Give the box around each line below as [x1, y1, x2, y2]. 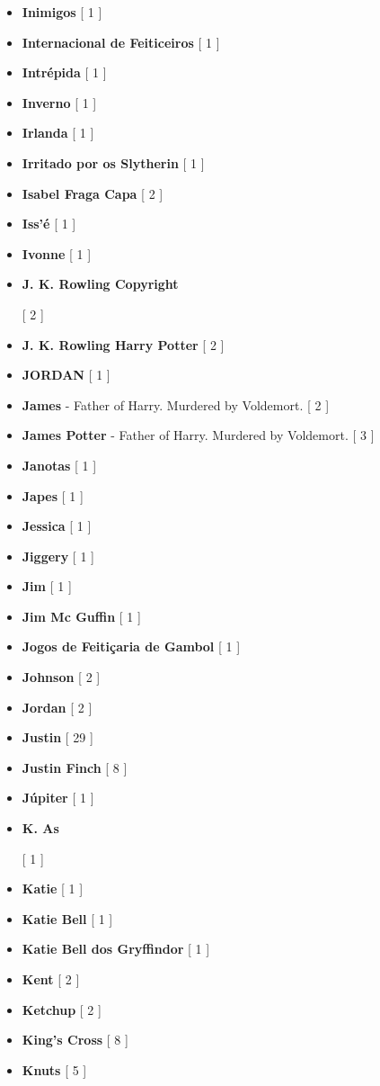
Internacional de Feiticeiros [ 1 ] [22, 32, 220, 51]
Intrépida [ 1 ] [22, 63, 107, 82]
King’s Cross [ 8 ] [22, 1030, 128, 1049]
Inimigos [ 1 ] [22, 3, 102, 21]
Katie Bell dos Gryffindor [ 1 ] [22, 939, 210, 958]
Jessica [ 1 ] [22, 516, 92, 535]
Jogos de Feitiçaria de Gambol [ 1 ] [22, 637, 241, 656]
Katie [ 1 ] [22, 879, 84, 898]
